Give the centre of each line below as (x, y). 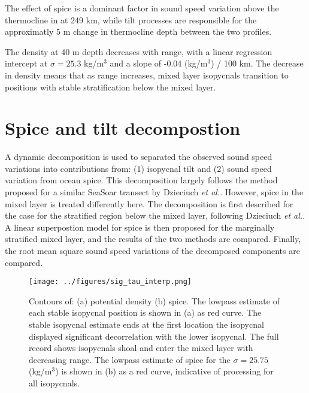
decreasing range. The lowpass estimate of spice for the (130, 359)
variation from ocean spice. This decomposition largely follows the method (141, 180)
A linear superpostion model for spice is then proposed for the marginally (140, 227)
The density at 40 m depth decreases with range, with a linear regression (139, 51)
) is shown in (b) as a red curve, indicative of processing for (164, 371)
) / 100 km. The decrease (257, 63)
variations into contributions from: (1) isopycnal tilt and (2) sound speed (138, 168)
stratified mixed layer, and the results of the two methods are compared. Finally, (153, 239)
